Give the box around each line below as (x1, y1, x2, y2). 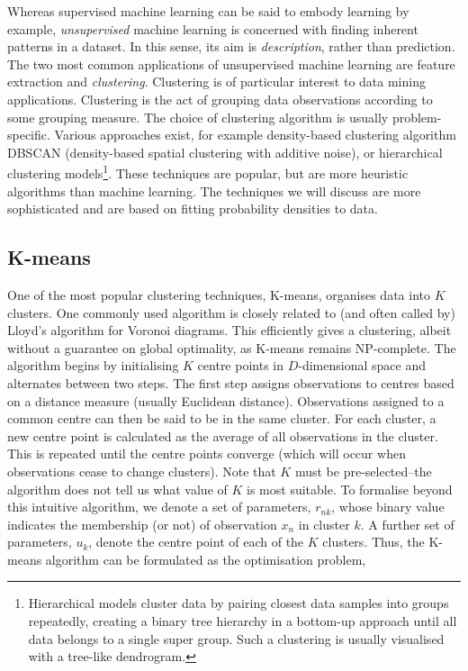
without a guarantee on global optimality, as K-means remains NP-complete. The (7, 338, 456, 357)
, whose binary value (331, 497, 445, 516)
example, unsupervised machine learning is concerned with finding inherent (7, 19, 418, 38)
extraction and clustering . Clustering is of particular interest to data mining (7, 72, 426, 91)
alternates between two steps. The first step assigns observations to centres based (7, 373, 454, 392)
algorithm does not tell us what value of (7, 479, 228, 498)
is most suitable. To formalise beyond (247, 479, 453, 498)
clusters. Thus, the (322, 532, 425, 551)
